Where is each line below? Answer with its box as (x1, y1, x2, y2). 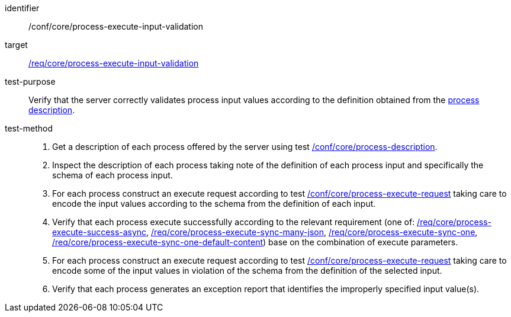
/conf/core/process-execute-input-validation (28, 21, 203, 31)
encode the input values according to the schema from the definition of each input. (52, 198, 376, 209)
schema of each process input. (52, 170, 173, 180)
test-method (5, 123, 53, 133)
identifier (5, 3, 40, 13)
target (5, 40, 28, 50)
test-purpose (5, 76, 56, 87)
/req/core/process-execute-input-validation (28, 58, 199, 68)
